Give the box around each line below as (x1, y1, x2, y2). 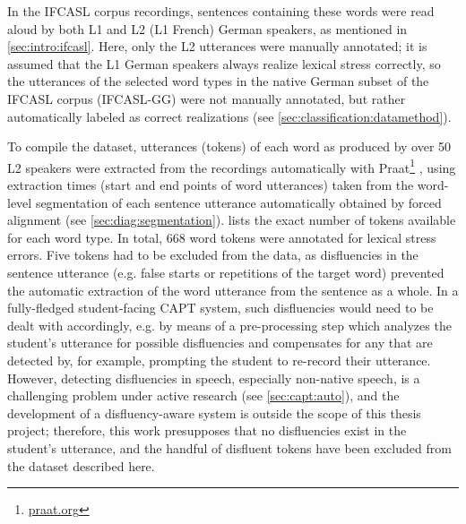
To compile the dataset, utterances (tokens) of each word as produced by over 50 (7, 137, 452, 156)
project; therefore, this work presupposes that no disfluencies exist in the (7, 421, 407, 440)
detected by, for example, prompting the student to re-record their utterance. (7, 350, 431, 369)
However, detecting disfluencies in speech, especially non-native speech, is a (7, 368, 420, 387)
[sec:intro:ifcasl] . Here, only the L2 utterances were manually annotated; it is (7, 37, 427, 56)
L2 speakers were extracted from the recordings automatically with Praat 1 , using (7, 155, 456, 176)
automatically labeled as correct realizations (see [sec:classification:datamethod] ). (7, 107, 452, 125)
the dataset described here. (7, 456, 155, 475)
